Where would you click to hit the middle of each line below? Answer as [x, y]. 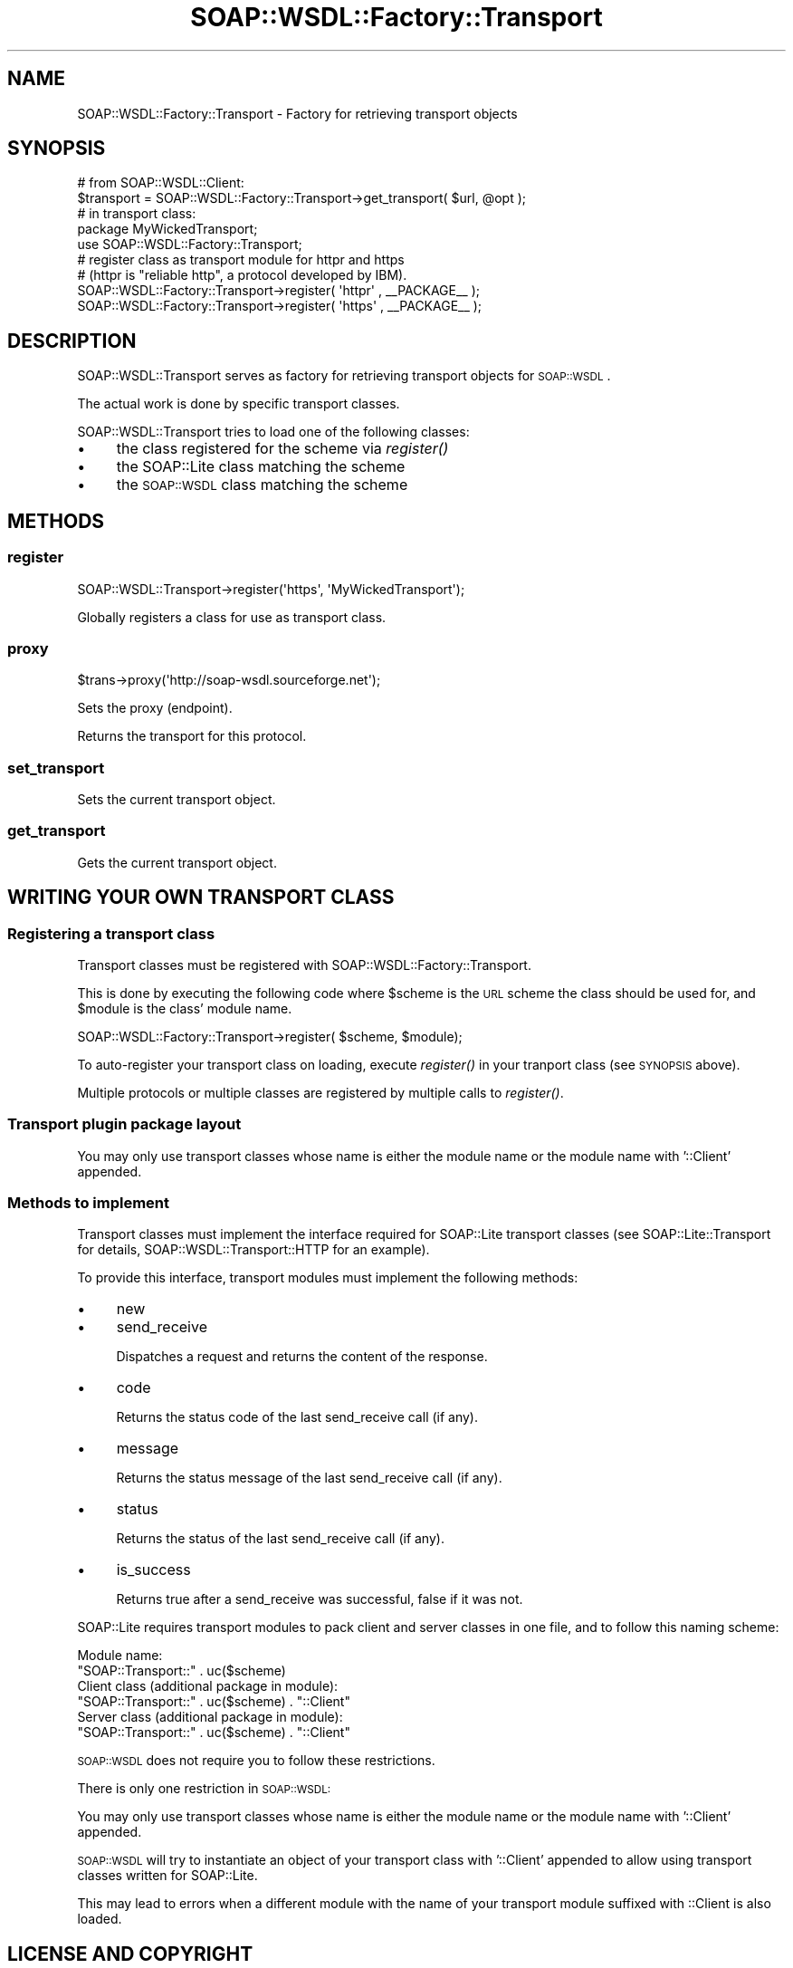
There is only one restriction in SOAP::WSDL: [204, 1789]
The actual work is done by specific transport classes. [239, 404]
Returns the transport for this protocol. [192, 736]
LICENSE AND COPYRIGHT [130, 1954]
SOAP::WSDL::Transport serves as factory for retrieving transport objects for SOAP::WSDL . [344, 376]
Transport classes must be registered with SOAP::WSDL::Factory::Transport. [304, 965]
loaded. [100, 1919]
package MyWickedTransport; [167, 229]
